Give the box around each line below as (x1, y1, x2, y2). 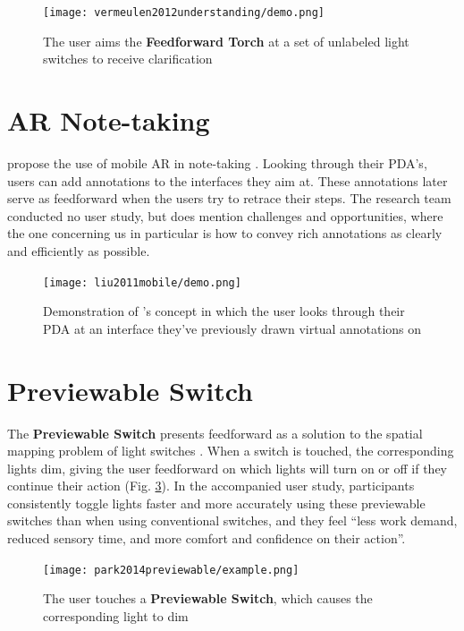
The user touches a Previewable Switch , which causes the (43, 589, 373, 608)
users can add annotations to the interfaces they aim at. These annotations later (7, 171, 448, 190)
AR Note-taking (7, 102, 210, 139)
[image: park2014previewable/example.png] (43, 563, 299, 576)
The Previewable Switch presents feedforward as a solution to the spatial (7, 423, 423, 442)
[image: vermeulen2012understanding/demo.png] (43, 6, 325, 19)
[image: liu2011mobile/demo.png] (43, 276, 241, 289)
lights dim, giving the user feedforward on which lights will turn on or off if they (7, 458, 448, 477)
